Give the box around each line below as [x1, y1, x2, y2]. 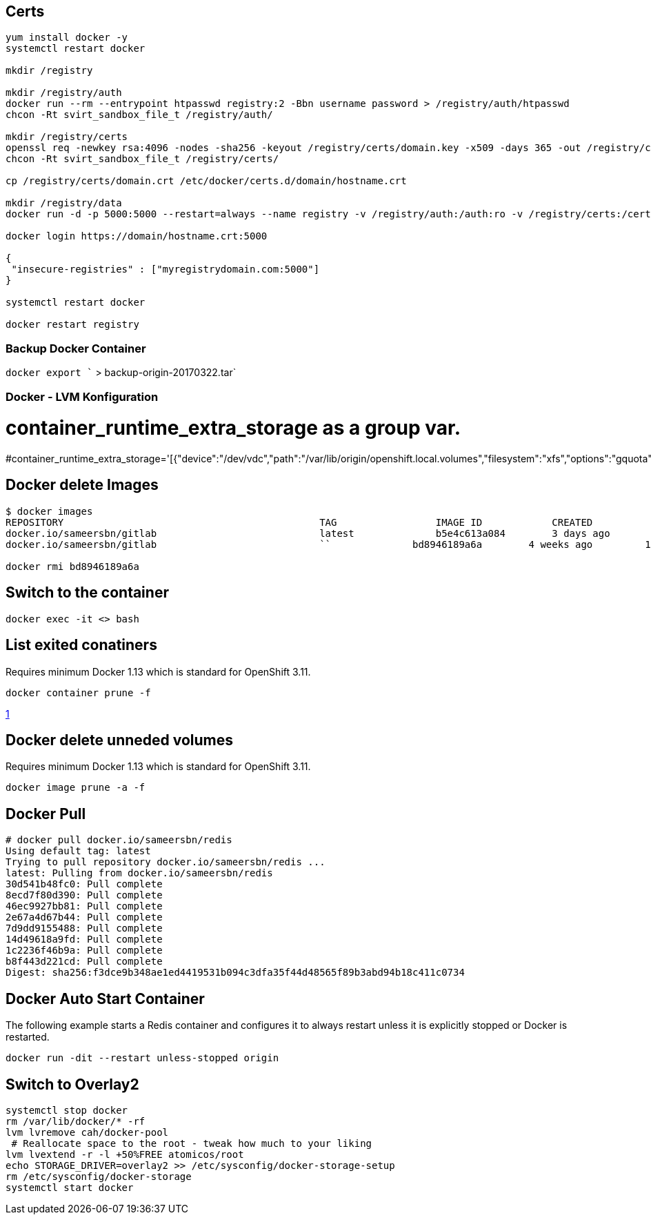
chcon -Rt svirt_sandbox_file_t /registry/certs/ [6, 153, 279, 165]
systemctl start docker [6, 1181, 134, 1193]
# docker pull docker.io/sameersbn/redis [6, 834, 232, 846]
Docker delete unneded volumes [6, 731, 234, 749]
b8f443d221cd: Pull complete [6, 956, 163, 967]
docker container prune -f [6, 687, 151, 698]
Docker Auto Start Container [6, 990, 205, 1007]
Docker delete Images [6, 476, 159, 494]
